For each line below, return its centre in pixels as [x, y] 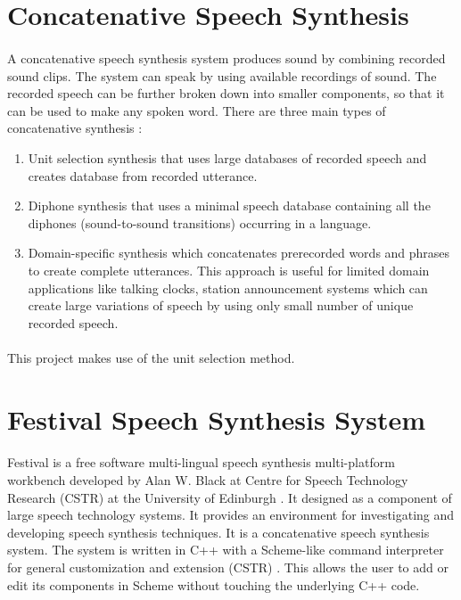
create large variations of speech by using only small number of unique [221, 305]
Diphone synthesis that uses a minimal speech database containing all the [229, 205]
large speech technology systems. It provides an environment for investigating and [231, 515]
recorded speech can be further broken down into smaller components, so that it [226, 93]
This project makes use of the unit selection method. [151, 357]
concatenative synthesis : [75, 128]
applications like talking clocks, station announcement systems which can [228, 288]
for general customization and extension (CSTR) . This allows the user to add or [228, 567]
